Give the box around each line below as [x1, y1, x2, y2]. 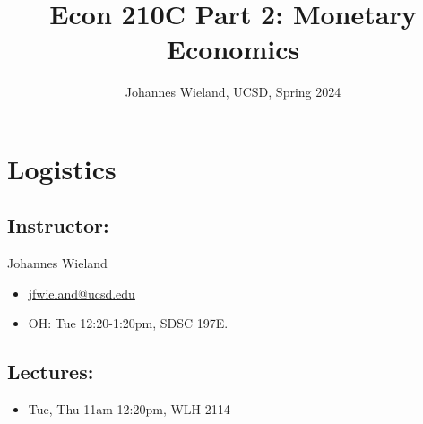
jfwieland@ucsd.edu [28, 283, 135, 302]
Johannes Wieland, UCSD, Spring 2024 [125, 82, 341, 101]
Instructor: [7, 212, 109, 239]
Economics [166, 30, 300, 67]
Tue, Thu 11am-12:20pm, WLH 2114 [28, 400, 230, 419]
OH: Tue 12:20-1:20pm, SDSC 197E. [28, 314, 229, 333]
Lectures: [7, 358, 94, 385]
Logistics [7, 150, 117, 186]
